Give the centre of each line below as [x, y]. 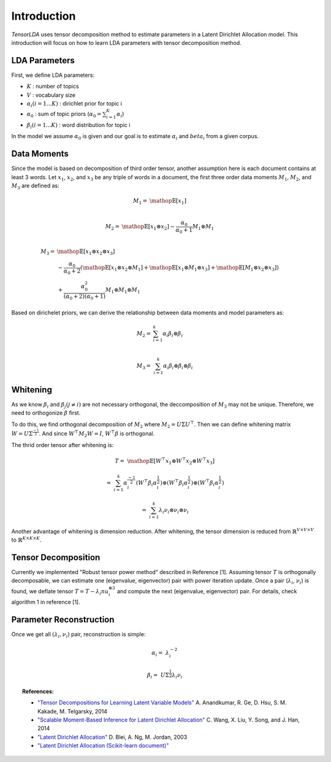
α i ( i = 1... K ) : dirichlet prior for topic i [74, 104]
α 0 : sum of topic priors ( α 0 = [64, 115]
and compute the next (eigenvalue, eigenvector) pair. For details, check [207, 591]
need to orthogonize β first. [46, 413]
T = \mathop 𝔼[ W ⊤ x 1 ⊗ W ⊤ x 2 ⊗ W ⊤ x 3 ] [165, 461]
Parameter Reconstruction [63, 620]
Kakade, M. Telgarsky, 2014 [72, 711]
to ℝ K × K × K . [27, 539]
